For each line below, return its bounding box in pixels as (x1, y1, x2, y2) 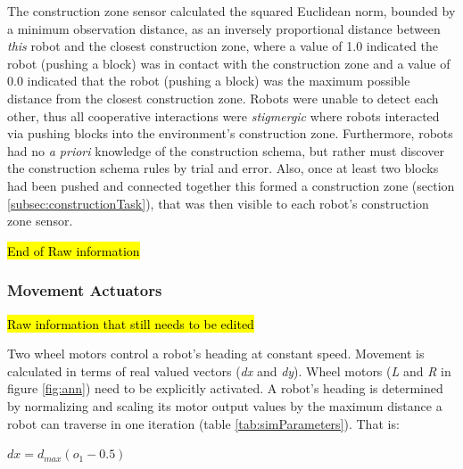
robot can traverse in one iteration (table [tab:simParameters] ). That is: (7, 414, 400, 432)
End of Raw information (7, 241, 140, 259)
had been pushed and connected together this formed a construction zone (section (7, 176, 455, 194)
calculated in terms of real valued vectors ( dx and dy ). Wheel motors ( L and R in (7, 361, 451, 380)
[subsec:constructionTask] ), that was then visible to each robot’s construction (7, 193, 429, 212)
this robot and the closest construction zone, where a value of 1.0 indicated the (7, 37, 438, 55)
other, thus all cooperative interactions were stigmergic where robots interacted (7, 106, 440, 125)
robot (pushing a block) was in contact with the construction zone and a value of (7, 53, 451, 72)
